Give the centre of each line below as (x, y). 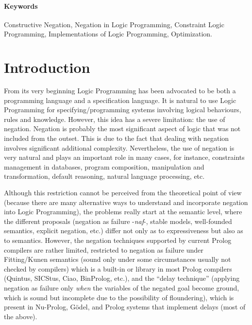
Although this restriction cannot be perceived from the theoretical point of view (123, 193)
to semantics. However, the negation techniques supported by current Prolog (118, 240)
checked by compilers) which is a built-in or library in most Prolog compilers (118, 268)
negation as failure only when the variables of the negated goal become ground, (122, 287)
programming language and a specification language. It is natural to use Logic (120, 100)
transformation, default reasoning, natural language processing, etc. (104, 176)
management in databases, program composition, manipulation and (104, 166)
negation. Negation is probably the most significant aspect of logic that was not (122, 128)
